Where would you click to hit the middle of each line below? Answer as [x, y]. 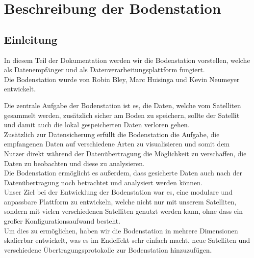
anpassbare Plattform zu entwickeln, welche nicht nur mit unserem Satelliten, [120, 201]
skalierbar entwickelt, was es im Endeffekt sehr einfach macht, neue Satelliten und [127, 240]
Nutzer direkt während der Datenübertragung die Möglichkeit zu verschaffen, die [125, 153]
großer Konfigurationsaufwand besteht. [62, 221]
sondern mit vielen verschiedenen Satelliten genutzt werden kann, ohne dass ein [123, 211]
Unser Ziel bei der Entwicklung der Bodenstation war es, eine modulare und [118, 192]
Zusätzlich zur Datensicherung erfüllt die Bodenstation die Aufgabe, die [112, 134]
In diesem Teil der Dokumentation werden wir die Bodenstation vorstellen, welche [127, 60]
